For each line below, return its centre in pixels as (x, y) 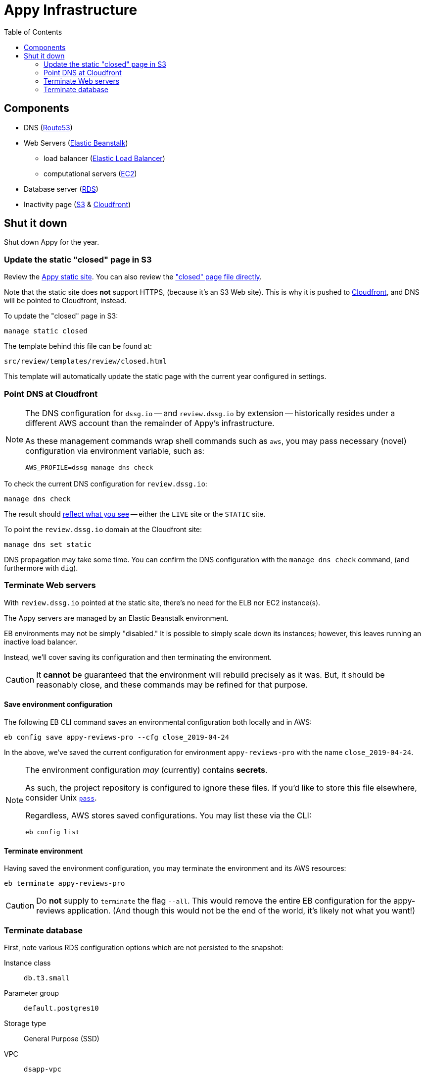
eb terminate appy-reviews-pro (65, 884)
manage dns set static (48, 544)
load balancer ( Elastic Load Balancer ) (104, 158)
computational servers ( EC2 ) (90, 173)
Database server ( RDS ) (61, 189)
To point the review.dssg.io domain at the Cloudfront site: (103, 529)
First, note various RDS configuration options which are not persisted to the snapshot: (144, 947)
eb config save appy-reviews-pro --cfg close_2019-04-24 (117, 737)
